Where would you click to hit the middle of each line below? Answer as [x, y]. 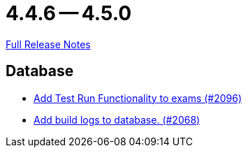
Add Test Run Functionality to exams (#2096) [138, 98]
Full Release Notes [48, 44]
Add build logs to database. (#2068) [117, 119]
